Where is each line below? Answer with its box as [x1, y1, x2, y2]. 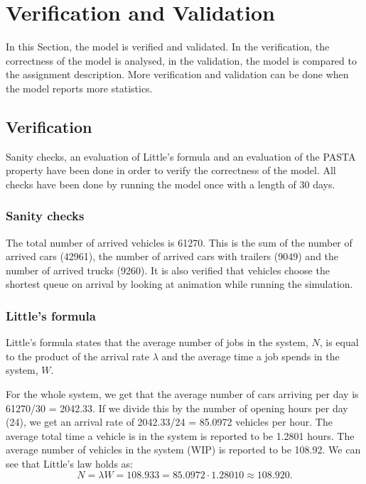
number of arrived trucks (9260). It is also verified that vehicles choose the [6, 262, 330, 277]
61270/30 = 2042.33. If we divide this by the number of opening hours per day [6, 400, 348, 415]
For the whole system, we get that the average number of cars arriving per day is [6, 387, 359, 402]
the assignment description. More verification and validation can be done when [6, 67, 349, 82]
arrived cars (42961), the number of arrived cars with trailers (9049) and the [6, 249, 339, 264]
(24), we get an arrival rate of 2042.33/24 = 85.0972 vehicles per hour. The [6, 414, 333, 429]
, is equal [319, 335, 359, 350]
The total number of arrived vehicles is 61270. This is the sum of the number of [6, 235, 352, 249]
